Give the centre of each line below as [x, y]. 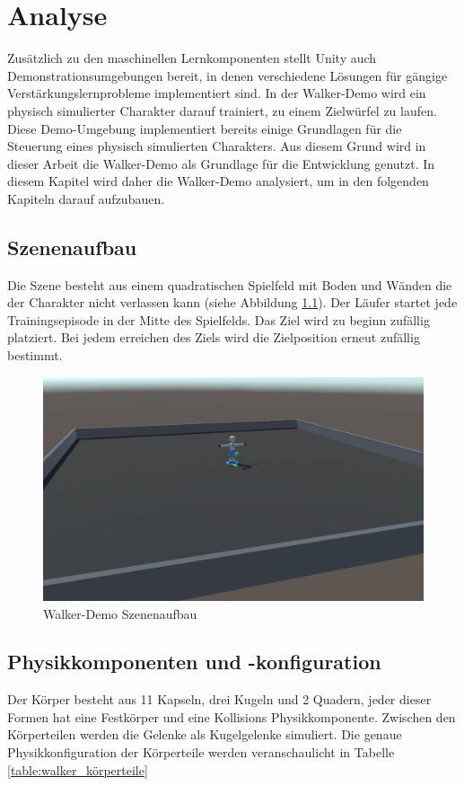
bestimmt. [35, 355]
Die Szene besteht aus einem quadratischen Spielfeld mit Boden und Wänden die [230, 284]
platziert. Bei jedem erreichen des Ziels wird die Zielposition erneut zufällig [214, 337]
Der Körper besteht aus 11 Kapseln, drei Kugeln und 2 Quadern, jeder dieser [219, 699]
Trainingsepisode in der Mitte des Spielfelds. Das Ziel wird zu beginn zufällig [219, 319]
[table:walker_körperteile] [78, 769]
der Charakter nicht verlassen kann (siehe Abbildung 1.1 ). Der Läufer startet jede [232, 302]
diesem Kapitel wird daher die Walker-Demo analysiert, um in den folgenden [218, 181]
